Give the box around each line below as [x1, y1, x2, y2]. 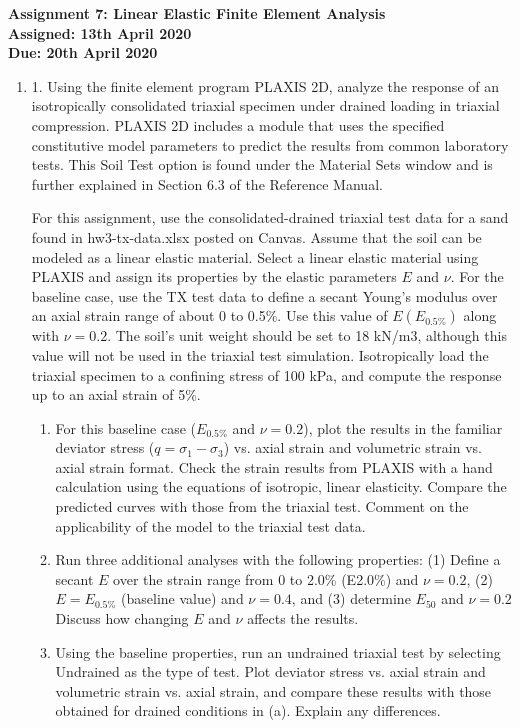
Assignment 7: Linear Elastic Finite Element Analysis [8, 3, 386, 23]
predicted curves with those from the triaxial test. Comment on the [55, 496, 469, 517]
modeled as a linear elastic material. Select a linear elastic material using [31, 246, 479, 267]
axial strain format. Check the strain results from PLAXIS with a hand [55, 456, 493, 477]
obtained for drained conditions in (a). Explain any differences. [55, 700, 441, 721]
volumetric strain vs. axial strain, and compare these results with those [55, 680, 492, 701]
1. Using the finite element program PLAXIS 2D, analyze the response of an [31, 75, 499, 96]
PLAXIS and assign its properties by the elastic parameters [31, 266, 397, 287]
